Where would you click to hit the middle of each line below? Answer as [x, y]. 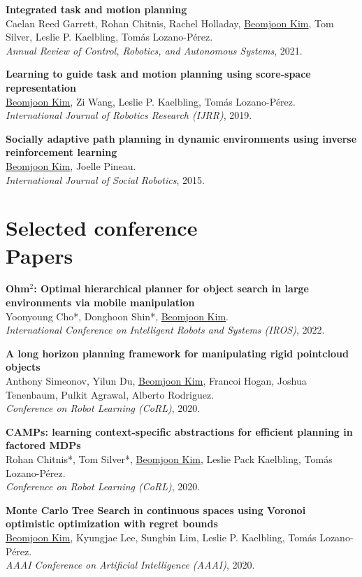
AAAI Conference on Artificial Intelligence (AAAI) [116, 565]
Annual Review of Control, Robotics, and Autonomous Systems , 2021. [154, 50]
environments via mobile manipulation [100, 302]
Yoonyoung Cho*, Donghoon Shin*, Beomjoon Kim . [117, 316]
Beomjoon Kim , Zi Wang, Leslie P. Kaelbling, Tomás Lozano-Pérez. [151, 101]
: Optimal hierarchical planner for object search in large [171, 288]
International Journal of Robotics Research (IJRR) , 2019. [129, 115]
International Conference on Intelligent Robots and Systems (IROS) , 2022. [165, 330]
